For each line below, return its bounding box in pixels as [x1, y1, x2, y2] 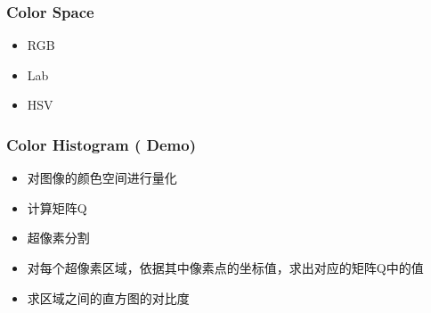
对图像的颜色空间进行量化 [27, 169, 177, 187]
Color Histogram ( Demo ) [6, 133, 197, 155]
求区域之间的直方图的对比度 [27, 288, 190, 307]
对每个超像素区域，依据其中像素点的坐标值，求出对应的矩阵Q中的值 [27, 259, 424, 276]
